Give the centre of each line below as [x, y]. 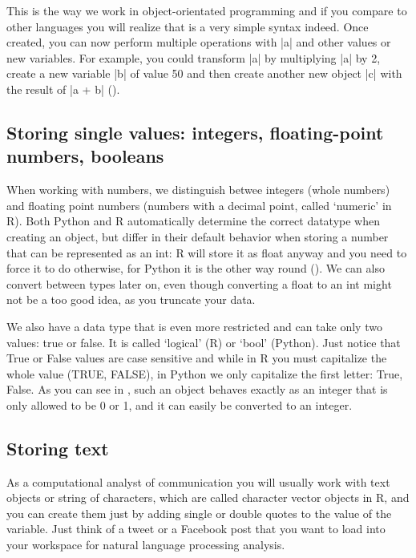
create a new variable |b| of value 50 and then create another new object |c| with [204, 73]
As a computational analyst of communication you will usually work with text [198, 481]
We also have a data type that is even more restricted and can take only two [194, 326]
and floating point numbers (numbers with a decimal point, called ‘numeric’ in [199, 205]
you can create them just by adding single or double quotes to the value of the [199, 513]
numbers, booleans [85, 156]
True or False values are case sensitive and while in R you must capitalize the [197, 358]
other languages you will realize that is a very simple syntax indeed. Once [188, 26]
